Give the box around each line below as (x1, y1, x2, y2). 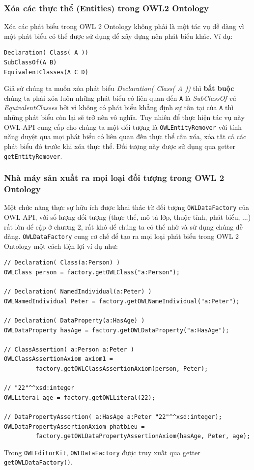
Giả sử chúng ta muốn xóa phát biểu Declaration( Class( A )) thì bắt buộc (4, 83, 234, 93)
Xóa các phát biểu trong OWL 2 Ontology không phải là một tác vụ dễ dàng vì (4, 21, 244, 31)
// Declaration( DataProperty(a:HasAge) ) (4, 317, 145, 324)
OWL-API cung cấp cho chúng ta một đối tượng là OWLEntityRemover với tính (4, 121, 242, 132)
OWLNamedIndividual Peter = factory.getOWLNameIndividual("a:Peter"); (4, 297, 240, 305)
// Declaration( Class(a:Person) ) (4, 259, 120, 266)
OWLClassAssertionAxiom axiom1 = (4, 355, 113, 363)
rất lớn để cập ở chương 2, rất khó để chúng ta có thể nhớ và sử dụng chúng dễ (4, 221, 243, 232)
